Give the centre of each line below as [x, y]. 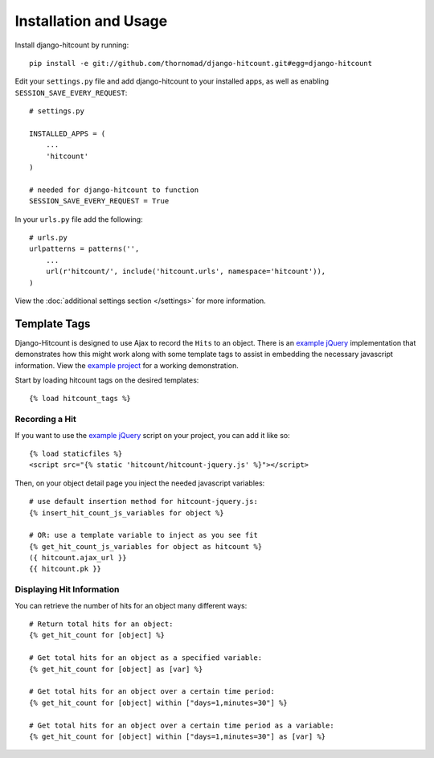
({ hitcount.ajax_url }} [78, 558]
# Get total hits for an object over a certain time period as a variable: [182, 725]
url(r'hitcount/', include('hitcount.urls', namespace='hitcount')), [186, 272]
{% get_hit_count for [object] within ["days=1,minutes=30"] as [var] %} [178, 736]
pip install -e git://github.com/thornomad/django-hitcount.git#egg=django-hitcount [201, 63]
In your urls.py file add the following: [79, 219]
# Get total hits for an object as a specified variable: [146, 658]
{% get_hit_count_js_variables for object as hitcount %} [146, 546]
